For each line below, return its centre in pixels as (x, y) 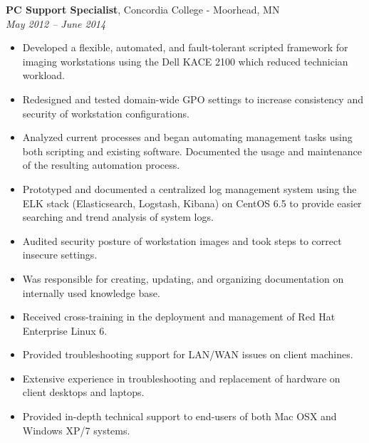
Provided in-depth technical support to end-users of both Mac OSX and (180, 416)
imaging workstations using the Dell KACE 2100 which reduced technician (185, 61)
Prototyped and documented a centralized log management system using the (189, 188)
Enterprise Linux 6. (65, 330)
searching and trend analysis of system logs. (118, 217)
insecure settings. (60, 255)
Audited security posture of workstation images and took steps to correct (182, 240)
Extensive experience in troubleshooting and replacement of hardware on (181, 378)
